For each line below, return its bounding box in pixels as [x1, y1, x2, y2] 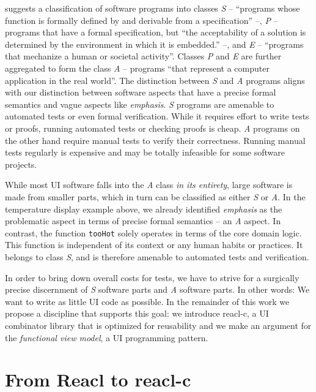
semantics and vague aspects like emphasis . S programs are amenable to [5, 97, 274, 110]
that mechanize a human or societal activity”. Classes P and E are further [5, 50, 282, 62]
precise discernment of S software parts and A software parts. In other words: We [5, 283, 310, 296]
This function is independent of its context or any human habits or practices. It [5, 238, 303, 251]
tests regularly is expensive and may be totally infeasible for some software [5, 146, 285, 159]
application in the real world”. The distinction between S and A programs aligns [5, 73, 305, 86]
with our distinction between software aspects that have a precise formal [5, 86, 276, 99]
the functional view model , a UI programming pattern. [5, 331, 208, 344]
